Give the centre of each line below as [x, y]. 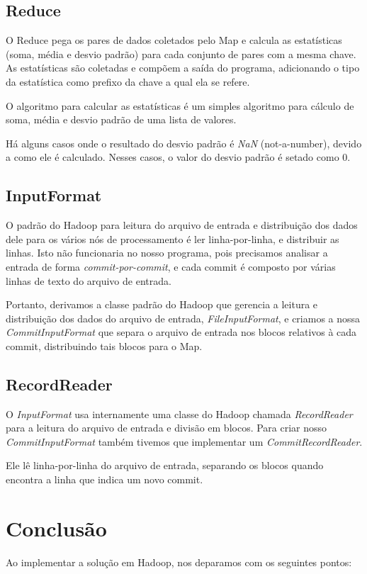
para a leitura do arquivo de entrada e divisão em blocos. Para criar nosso [166, 428]
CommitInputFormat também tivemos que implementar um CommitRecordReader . [184, 441]
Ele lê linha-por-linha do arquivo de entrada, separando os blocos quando [165, 465]
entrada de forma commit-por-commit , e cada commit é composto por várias [171, 266]
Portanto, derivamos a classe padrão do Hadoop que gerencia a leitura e [162, 304]
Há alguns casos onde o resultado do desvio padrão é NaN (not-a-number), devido [184, 143]
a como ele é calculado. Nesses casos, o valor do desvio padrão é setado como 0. [178, 157]
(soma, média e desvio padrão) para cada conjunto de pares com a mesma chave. [181, 54]
